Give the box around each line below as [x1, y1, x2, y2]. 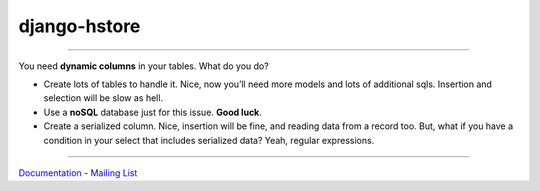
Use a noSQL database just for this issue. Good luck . [43, 106, 262, 118]
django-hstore [18, 15, 141, 37]
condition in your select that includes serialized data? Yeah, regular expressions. [43, 134, 375, 146]
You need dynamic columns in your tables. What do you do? [18, 60, 269, 72]
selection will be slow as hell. [43, 92, 164, 104]
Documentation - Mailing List [18, 166, 138, 179]
